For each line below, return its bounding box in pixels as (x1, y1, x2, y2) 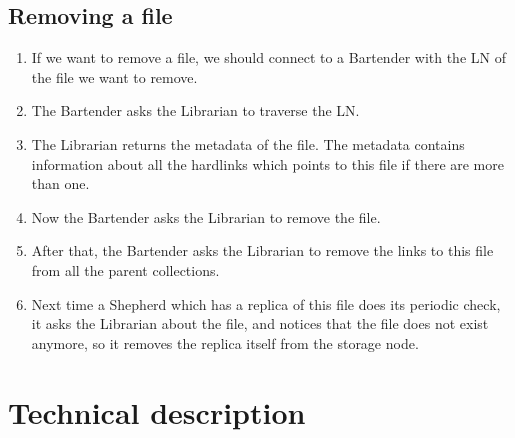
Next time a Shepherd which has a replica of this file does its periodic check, (31, 293, 501, 314)
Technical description (8, 391, 306, 432)
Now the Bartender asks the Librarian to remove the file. (31, 206, 381, 227)
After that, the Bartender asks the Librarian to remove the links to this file (31, 240, 494, 261)
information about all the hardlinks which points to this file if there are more (31, 153, 504, 174)
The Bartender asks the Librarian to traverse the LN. (31, 100, 360, 121)
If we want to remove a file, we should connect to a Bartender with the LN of (31, 47, 506, 68)
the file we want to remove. (31, 66, 198, 87)
